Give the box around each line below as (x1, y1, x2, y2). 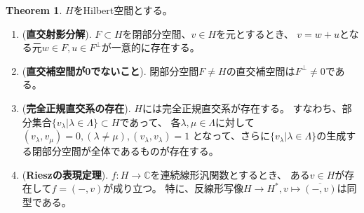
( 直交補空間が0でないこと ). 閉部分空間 (22, 63, 199, 78)
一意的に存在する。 (111, 40, 200, 55)
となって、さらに (192, 128, 270, 143)
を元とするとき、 (216, 26, 294, 41)
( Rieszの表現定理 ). (22, 167, 109, 181)
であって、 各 (119, 114, 181, 129)
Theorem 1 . (6, 3, 62, 17)
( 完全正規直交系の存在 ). (22, 100, 131, 115)
